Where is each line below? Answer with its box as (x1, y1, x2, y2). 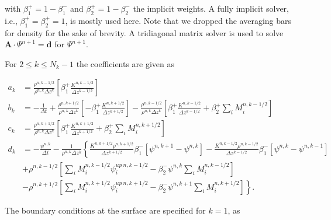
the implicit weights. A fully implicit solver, (133, 2, 289, 14)
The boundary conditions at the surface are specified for (5, 204, 206, 216)
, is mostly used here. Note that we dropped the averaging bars (65, 14, 292, 26)
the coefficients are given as (76, 57, 175, 69)
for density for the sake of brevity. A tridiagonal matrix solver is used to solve (5, 26, 284, 39)
